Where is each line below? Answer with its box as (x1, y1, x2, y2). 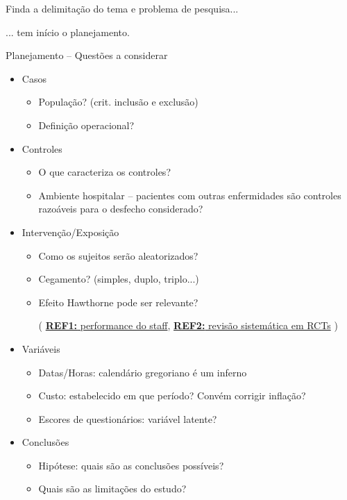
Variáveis (22, 341, 60, 356)
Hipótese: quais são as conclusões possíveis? (38, 458, 224, 472)
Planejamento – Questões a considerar (6, 48, 168, 62)
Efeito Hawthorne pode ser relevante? (38, 294, 198, 309)
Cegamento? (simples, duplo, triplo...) (38, 272, 199, 286)
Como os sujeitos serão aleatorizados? (38, 248, 198, 262)
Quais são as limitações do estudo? (38, 481, 187, 496)
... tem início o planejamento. (6, 24, 130, 39)
